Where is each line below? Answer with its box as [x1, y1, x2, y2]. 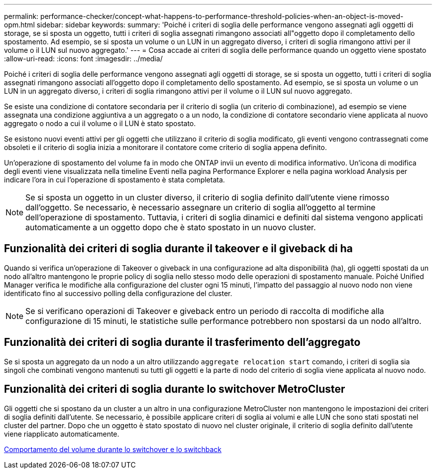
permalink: [4, 12, 39, 20]
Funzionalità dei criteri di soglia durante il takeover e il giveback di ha [4, 242, 353, 255]
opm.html [4, 20, 35, 29]
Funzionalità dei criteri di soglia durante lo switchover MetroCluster [4, 383, 345, 396]
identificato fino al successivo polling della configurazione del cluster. [4, 289, 232, 298]
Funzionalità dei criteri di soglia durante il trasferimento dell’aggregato [4, 336, 361, 349]
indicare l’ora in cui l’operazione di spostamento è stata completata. [4, 175, 225, 184]
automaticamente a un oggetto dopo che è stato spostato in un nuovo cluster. [25, 222, 316, 232]
